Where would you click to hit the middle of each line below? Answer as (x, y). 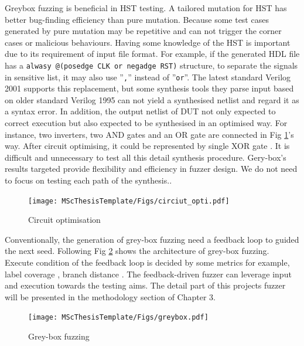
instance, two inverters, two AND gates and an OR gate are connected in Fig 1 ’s (149, 134)
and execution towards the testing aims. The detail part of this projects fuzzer (145, 285)
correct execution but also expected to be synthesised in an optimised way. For (146, 123)
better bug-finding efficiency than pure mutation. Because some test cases (137, 19)
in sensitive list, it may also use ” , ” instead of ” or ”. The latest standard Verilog (148, 77)
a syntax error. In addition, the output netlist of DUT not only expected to (140, 111)
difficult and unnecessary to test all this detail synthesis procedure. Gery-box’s (146, 157)
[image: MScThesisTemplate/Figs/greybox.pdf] (118, 318)
